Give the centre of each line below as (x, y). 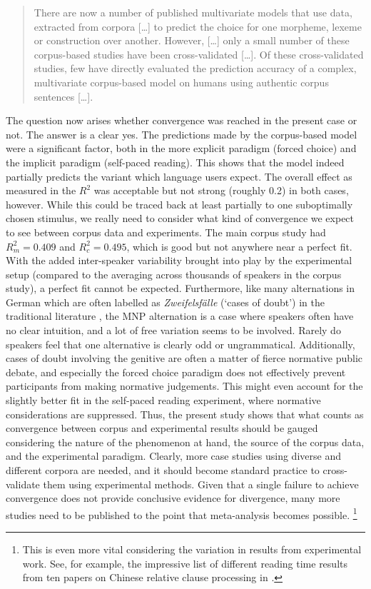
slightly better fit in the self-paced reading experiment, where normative (163, 400)
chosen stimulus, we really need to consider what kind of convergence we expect (180, 218)
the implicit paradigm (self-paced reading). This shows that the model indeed (175, 162)
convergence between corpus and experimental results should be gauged (162, 428)
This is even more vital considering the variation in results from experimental (192, 549)
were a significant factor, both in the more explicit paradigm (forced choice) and (181, 148)
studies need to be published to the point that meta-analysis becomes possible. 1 (182, 513)
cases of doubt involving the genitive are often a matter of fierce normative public (184, 358)
